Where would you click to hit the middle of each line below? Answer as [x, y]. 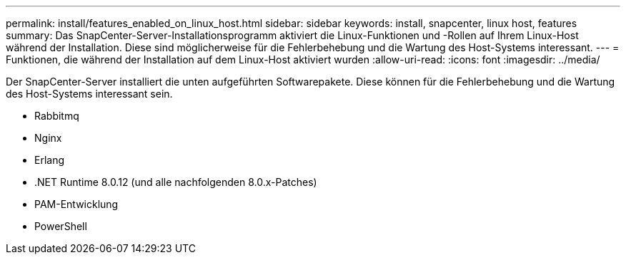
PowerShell [61, 226]
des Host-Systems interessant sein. [89, 94]
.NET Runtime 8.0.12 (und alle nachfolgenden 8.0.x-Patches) [176, 182]
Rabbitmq [57, 116]
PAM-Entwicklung [76, 204]
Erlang [50, 160]
